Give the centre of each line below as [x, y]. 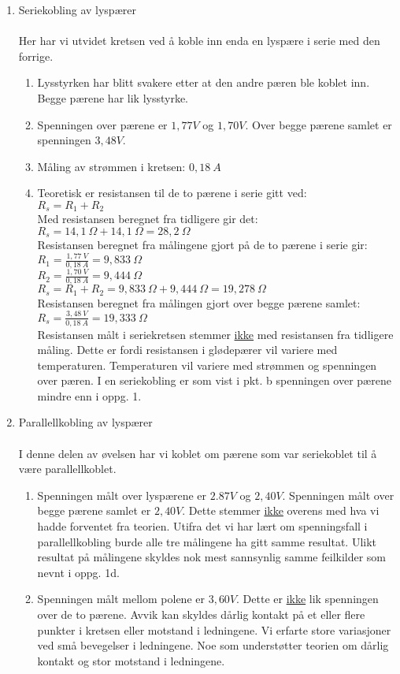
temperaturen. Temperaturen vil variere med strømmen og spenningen [207, 365]
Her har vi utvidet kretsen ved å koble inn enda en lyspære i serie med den [199, 41]
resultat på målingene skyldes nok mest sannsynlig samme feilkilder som [212, 557]
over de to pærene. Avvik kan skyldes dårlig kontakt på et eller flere [201, 614]
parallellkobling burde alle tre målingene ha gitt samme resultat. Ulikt [207, 541]
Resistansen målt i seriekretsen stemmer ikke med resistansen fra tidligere [215, 334]
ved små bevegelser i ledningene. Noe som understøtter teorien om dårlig [213, 645]
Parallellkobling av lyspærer [85, 422]
